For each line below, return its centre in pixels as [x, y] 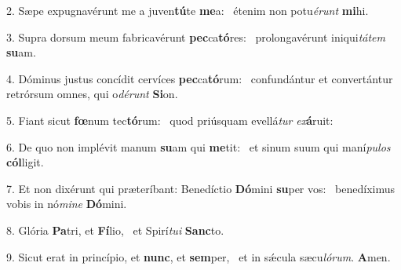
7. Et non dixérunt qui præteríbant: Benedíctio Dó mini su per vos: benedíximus [201, 188]
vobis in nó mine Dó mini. [67, 204]
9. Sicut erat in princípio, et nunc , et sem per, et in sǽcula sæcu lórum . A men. [199, 256]
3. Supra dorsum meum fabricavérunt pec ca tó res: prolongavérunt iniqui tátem [196, 36]
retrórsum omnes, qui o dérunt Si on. [92, 94]
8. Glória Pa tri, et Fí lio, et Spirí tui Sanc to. [115, 230]
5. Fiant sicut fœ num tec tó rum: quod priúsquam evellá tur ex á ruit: [170, 120]
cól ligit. [25, 162]
